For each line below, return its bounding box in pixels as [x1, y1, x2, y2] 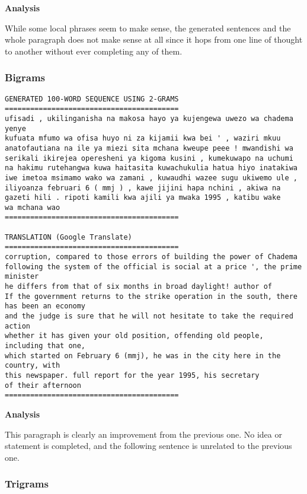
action [5, 321, 30, 330]
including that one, [5, 342, 86, 350]
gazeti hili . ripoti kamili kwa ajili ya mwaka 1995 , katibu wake [5, 193, 281, 202]
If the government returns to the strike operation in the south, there [5, 292, 298, 301]
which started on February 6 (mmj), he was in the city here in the [5, 351, 281, 360]
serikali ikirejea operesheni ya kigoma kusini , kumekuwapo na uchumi [5, 154, 293, 162]
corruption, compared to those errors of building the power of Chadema [5, 253, 298, 262]
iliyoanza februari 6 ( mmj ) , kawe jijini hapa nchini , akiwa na [5, 183, 281, 192]
